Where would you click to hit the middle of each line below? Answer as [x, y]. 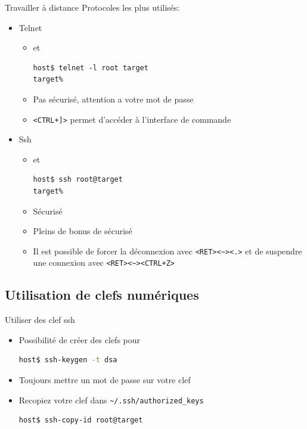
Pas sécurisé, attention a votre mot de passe [113, 99]
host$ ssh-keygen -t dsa [68, 360]
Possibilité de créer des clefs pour [80, 339]
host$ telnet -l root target [91, 68]
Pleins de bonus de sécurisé [83, 231]
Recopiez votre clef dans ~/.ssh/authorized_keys [111, 400]
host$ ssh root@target [78, 180]
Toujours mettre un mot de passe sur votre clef [105, 380]
